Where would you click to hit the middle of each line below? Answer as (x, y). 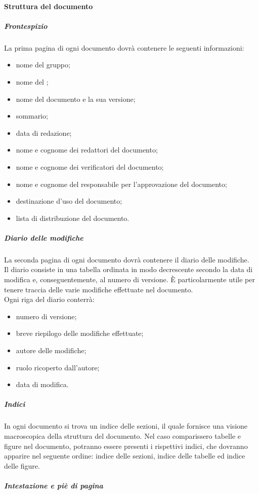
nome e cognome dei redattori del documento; (87, 150)
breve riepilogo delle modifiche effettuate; (80, 333)
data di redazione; (44, 132)
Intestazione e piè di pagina (54, 485)
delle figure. (22, 465)
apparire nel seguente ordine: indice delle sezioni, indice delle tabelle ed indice (125, 456)
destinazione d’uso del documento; (69, 201)
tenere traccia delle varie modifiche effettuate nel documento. (99, 289)
